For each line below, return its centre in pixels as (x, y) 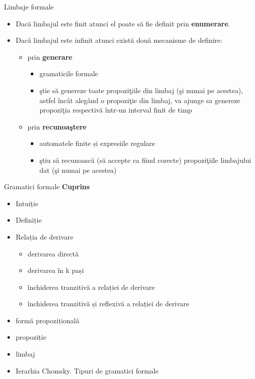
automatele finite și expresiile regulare (97, 143)
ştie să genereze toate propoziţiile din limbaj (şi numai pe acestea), (141, 90)
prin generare (50, 57)
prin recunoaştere (57, 126)
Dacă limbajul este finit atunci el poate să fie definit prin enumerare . (123, 23)
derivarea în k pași (56, 270)
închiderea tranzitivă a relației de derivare (91, 287)
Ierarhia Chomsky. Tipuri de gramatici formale (87, 370)
